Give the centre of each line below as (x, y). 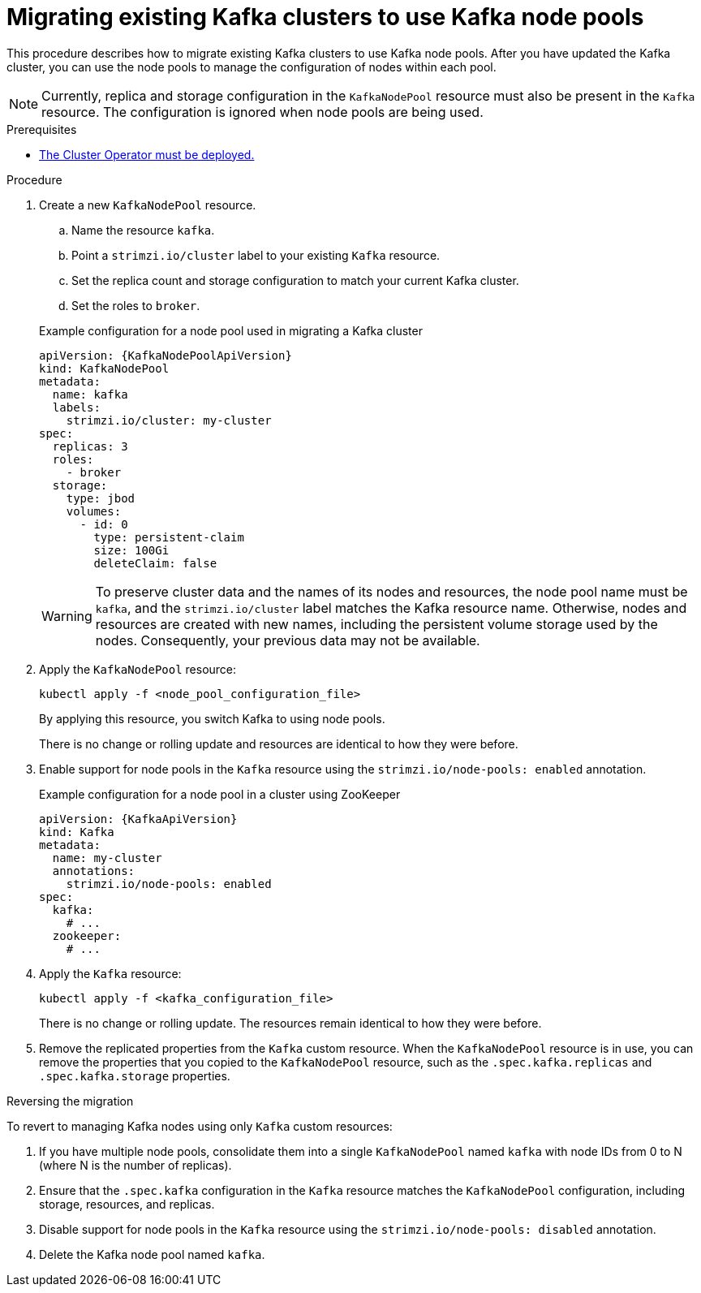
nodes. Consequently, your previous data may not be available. (288, 640)
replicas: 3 (90, 446)
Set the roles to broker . (136, 305)
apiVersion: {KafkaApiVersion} (138, 819)
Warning (67, 616)
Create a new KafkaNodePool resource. (148, 205)
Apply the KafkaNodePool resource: (138, 669)
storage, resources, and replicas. (127, 1204)
